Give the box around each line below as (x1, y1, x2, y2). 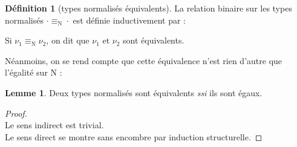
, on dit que (46, 34, 90, 47)
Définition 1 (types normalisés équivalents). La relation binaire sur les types (5, 2, 292, 14)
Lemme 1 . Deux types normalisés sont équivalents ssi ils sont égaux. (5, 86, 263, 99)
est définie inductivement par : (73, 13, 186, 26)
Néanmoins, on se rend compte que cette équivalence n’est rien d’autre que (5, 54, 282, 67)
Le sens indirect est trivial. (5, 119, 104, 131)
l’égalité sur (5, 66, 48, 79)
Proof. (5, 106, 27, 119)
